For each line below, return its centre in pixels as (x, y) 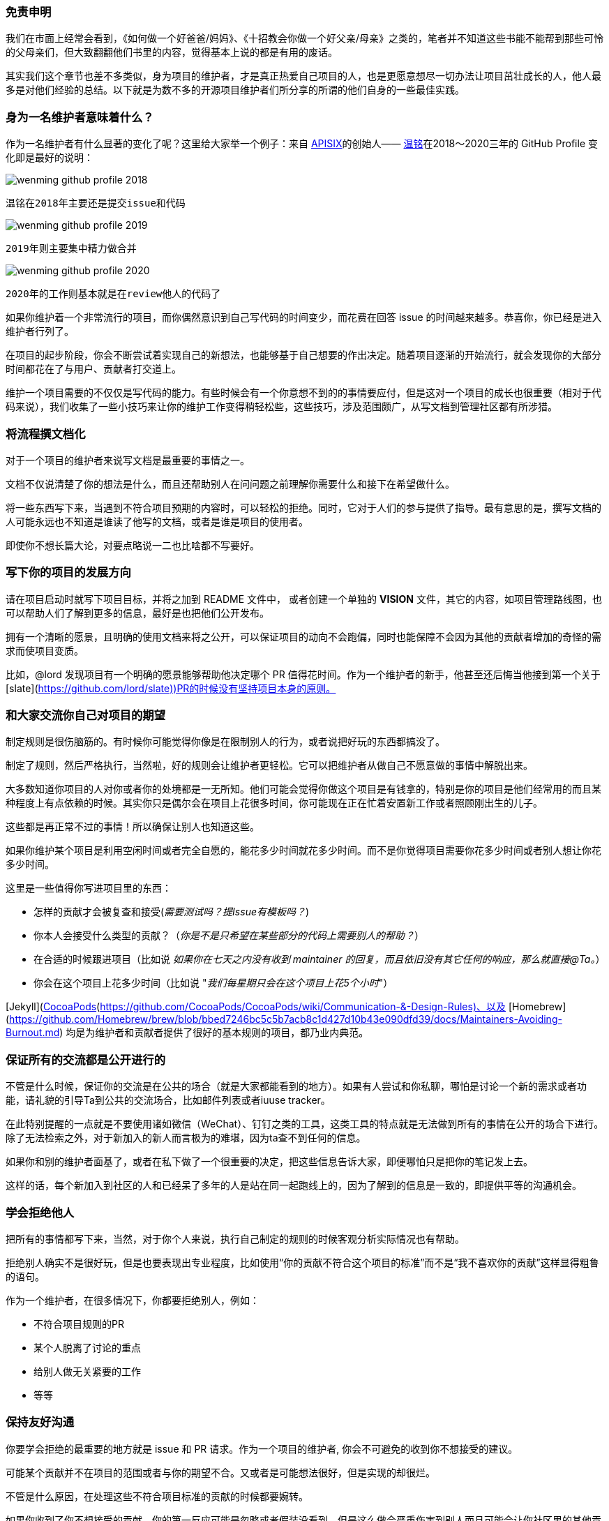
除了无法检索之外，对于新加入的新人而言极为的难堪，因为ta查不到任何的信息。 (186, 1138)
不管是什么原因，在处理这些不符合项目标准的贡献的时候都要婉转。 (157, 1496)
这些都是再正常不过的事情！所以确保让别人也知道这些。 (133, 827)
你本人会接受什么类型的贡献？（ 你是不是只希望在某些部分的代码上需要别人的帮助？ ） (229, 936)
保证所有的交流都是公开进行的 (86, 1059)
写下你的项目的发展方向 (68, 572)
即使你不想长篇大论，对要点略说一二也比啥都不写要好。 (133, 545)
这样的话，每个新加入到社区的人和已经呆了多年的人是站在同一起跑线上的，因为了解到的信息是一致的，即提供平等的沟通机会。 (294, 1185)
